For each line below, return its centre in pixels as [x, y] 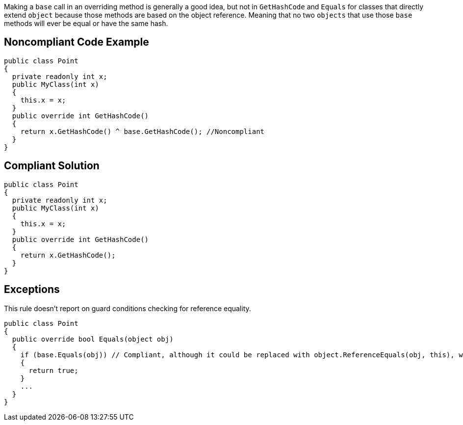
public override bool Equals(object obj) [93, 339]
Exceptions [32, 290]
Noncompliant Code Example [77, 42]
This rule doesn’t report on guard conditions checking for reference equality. [128, 308]
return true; [53, 370]
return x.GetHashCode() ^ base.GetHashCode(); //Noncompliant [142, 131]
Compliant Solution [52, 166]
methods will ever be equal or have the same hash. [86, 23]
